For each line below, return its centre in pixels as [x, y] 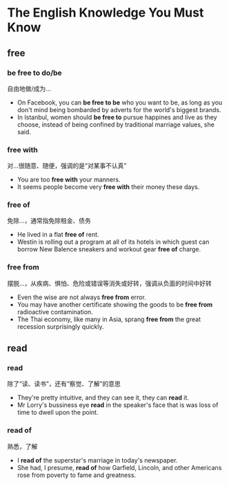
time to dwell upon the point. [58, 413]
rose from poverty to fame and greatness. [77, 475]
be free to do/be [34, 73]
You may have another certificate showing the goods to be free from [115, 304]
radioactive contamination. [55, 312]
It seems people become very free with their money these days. [108, 187]
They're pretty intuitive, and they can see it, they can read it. [103, 398]
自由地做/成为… [29, 89]
